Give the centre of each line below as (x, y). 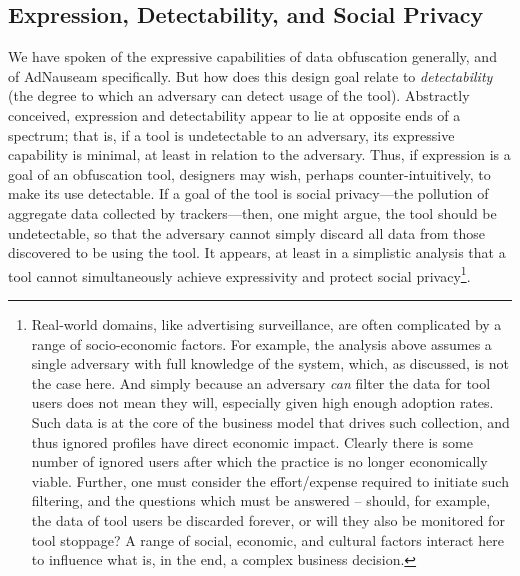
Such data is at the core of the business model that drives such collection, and (270, 421)
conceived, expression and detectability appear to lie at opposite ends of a (234, 114)
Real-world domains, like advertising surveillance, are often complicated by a (266, 323)
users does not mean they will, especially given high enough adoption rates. (262, 402)
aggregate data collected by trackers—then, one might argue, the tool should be (252, 212)
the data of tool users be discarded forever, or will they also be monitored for (268, 519)
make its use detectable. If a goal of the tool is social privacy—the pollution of (248, 193)
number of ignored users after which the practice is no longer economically (259, 461)
